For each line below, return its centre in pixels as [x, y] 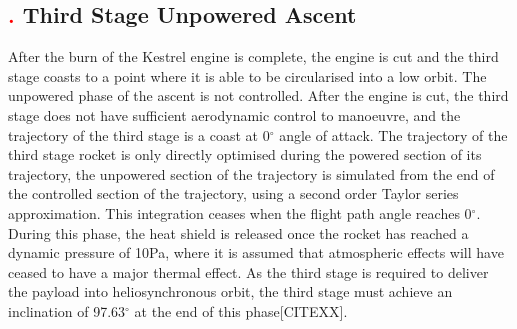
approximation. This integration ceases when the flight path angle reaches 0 [240, 212]
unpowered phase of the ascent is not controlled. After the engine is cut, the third [258, 95]
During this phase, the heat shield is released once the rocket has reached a [238, 232]
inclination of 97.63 [67, 310]
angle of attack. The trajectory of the [393, 134]
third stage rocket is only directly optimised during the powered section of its [245, 154]
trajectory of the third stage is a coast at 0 [139, 134]
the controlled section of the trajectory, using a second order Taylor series [233, 193]
